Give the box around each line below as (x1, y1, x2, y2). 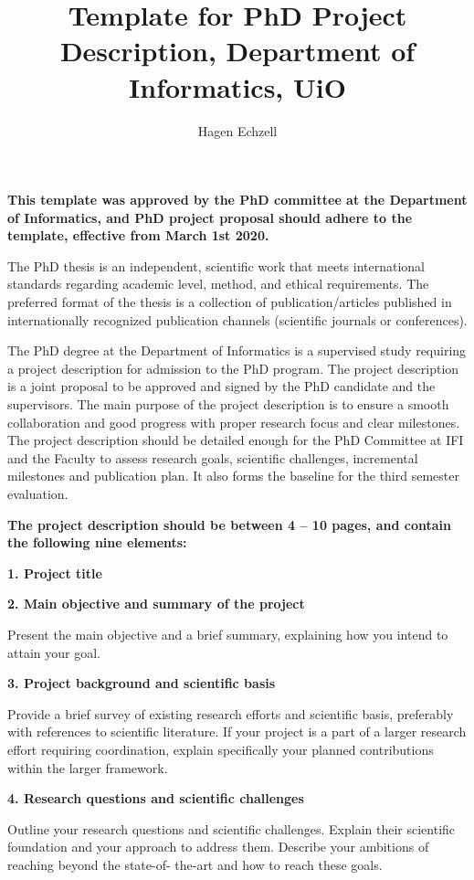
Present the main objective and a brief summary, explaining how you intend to (7, 624, 448, 643)
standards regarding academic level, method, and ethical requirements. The (7, 274, 429, 293)
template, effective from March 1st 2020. (7, 226, 269, 245)
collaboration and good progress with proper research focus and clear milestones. (7, 412, 460, 431)
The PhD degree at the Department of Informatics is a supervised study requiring (7, 341, 467, 360)
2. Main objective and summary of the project (7, 594, 305, 613)
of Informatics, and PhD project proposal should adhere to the (7, 207, 413, 227)
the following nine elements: (7, 533, 187, 552)
